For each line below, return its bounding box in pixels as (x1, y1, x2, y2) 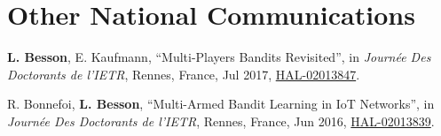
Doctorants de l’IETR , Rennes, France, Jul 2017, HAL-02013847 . (7, 64, 360, 83)
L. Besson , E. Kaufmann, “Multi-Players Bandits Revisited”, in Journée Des (7, 48, 431, 66)
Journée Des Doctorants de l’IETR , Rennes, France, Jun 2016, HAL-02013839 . (7, 111, 435, 130)
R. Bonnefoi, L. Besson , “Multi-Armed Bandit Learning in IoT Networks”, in (7, 94, 435, 113)
